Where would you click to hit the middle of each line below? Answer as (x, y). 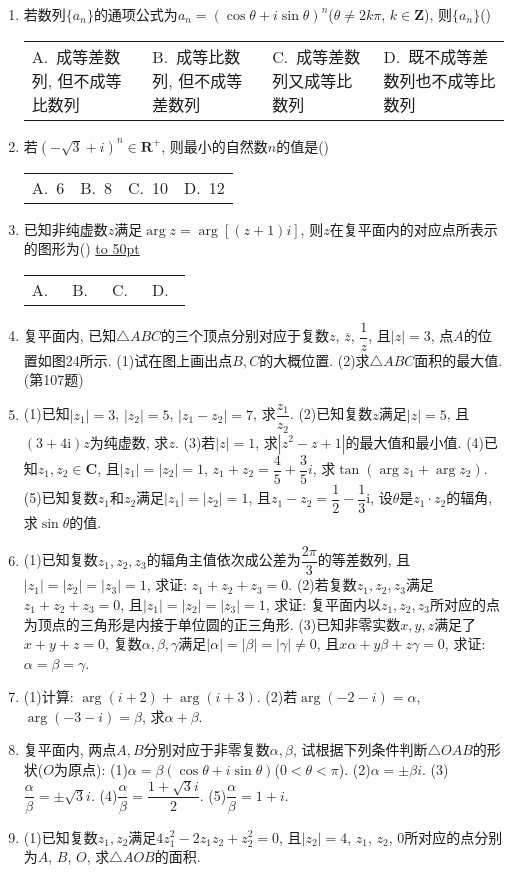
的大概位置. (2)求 (314, 359)
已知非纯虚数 (65, 228)
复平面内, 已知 (70, 335)
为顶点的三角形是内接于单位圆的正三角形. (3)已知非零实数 (212, 623)
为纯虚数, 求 (129, 441)
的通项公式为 (135, 14)
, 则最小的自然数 (214, 145)
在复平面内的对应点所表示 (413, 228)
